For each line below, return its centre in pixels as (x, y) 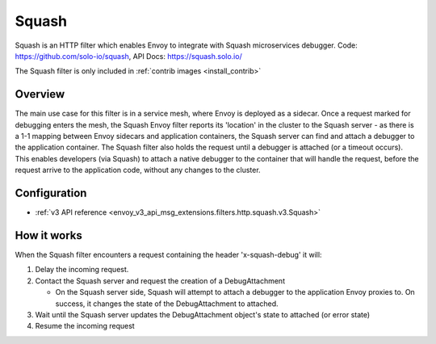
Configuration (51, 193)
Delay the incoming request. (82, 270)
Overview (40, 94)
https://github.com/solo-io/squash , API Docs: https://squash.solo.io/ (128, 56)
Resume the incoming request (85, 326)
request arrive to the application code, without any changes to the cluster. (138, 170)
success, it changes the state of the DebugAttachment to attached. (167, 304)
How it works (48, 235)
